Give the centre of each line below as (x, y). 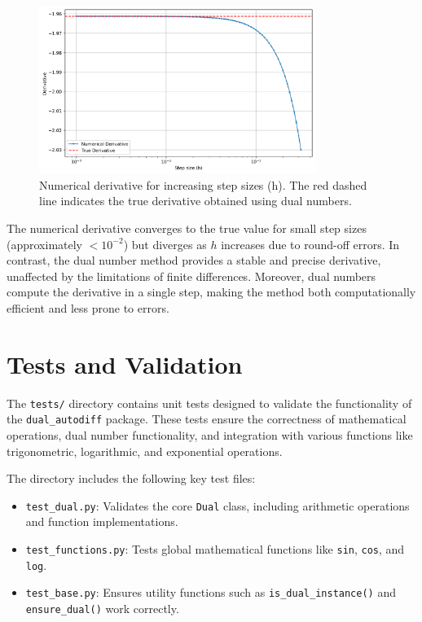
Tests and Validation (125, 364)
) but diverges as (165, 244)
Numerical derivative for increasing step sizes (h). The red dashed (203, 184)
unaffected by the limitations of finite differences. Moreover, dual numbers (191, 276)
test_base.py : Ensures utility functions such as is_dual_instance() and (211, 592)
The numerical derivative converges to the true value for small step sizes (187, 228)
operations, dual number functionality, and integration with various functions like (210, 435)
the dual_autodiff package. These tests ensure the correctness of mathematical (207, 419)
